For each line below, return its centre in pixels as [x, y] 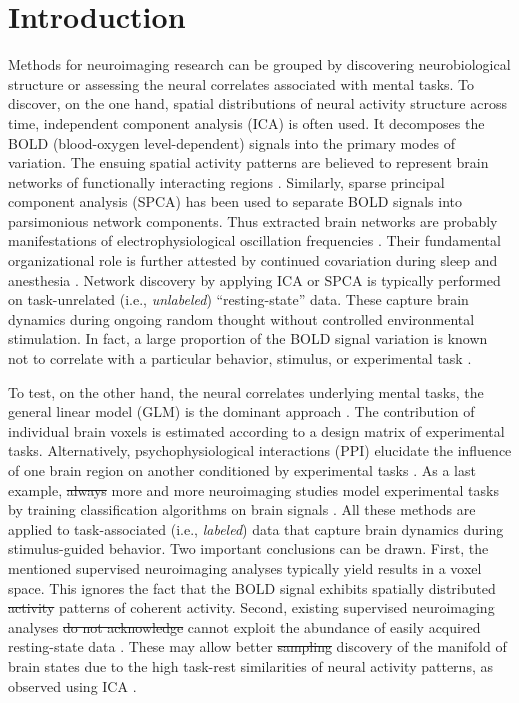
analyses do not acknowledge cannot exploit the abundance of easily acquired [244, 626]
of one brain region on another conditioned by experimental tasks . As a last [242, 470]
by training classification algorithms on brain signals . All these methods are [242, 509]
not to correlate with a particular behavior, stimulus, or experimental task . [240, 358]
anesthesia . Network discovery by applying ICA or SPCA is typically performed [254, 279]
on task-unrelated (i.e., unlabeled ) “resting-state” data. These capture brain [238, 299]
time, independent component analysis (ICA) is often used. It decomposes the [246, 122]
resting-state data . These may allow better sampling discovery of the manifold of [257, 646]
